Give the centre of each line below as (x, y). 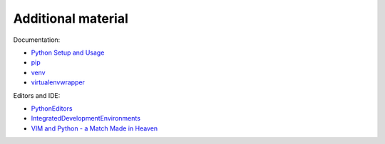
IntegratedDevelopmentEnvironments (86, 118)
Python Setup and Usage (68, 52)
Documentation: (37, 40)
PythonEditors (52, 108)
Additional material (71, 18)
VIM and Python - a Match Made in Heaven (94, 128)
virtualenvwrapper (58, 82)
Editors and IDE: (37, 95)
